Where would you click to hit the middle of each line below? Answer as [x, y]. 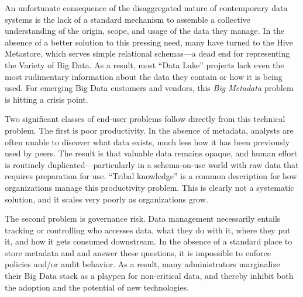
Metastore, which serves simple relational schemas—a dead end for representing [147, 53]
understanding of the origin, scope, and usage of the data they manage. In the [145, 31]
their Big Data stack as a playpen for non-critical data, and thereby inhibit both [149, 276]
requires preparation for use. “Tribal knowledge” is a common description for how [151, 176]
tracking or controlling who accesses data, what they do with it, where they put [148, 230]
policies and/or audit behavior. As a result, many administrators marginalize [142, 264]
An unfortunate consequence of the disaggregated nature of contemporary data [146, 8]
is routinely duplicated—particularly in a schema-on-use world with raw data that [152, 164]
